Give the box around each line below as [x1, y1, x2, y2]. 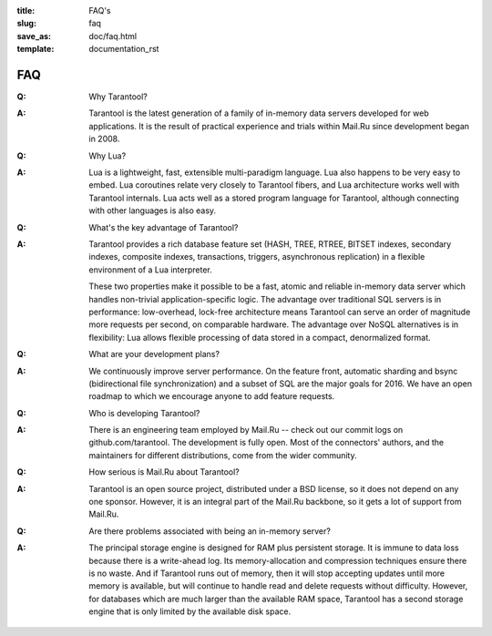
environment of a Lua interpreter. [88, 264, 213, 275]
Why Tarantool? [88, 91, 148, 102]
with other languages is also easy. [88, 205, 217, 216]
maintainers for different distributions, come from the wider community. [88, 449, 357, 460]
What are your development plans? [88, 349, 220, 360]
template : [16, 44, 55, 55]
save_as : [16, 30, 52, 41]
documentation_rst [88, 44, 159, 55]
